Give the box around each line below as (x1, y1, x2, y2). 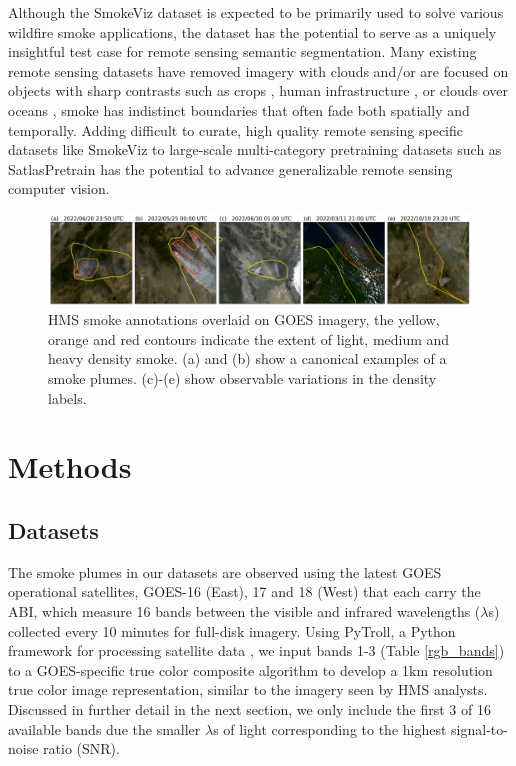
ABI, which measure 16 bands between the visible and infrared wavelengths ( (8, 601, 481, 622)
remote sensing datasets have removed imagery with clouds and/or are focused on (8, 60, 509, 81)
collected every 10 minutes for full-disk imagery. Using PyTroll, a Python (8, 620, 456, 641)
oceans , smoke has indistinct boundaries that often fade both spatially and (8, 99, 470, 120)
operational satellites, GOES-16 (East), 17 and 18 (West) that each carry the (8, 581, 481, 602)
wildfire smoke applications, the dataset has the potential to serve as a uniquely (8, 21, 497, 42)
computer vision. (8, 178, 110, 199)
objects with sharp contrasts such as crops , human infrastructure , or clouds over (8, 80, 508, 101)
